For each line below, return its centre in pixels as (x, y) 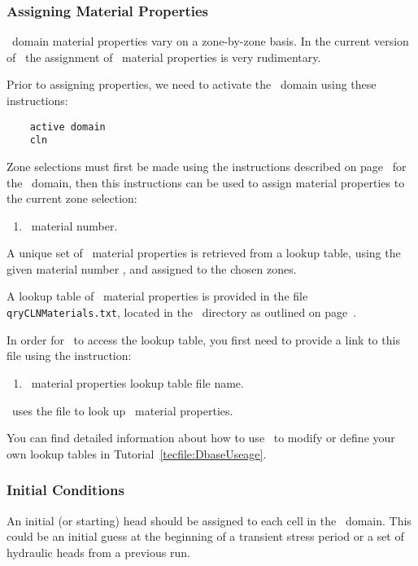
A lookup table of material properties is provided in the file (157, 296)
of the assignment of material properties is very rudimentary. (164, 57)
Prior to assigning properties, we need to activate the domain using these (192, 84)
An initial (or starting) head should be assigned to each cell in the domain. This (209, 520)
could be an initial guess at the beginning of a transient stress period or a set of (205, 536)
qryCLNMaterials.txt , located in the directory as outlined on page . (182, 312)
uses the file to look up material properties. (122, 410)
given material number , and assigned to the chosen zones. (152, 268)
